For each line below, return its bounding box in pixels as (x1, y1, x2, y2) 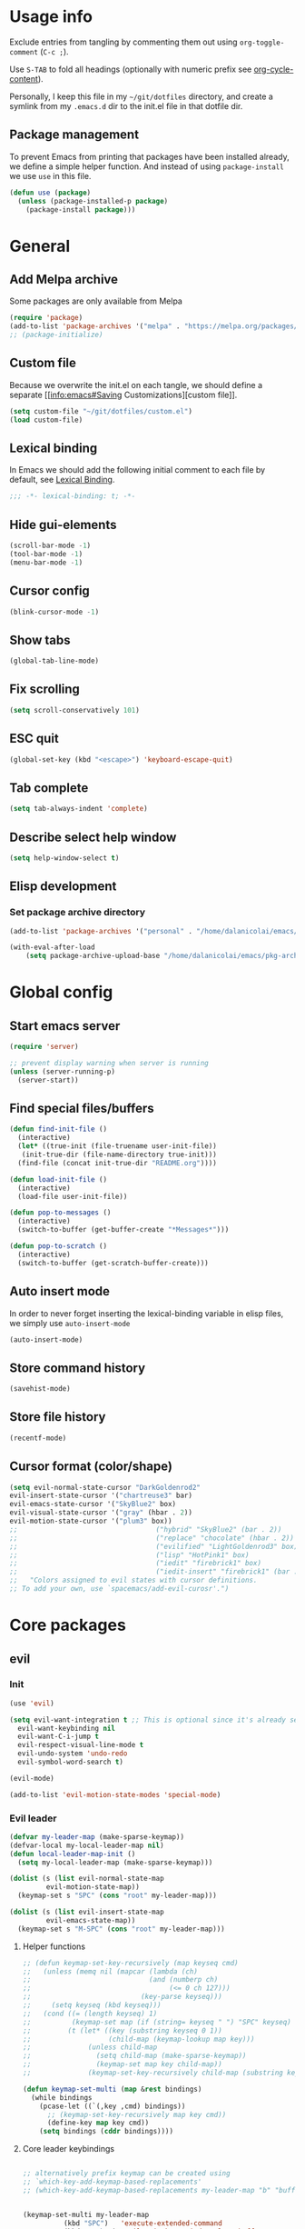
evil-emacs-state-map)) (45, 1915, 136, 1924)
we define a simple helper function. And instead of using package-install (9, 161, 284, 172)
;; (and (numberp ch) (22, 1975, 219, 1984)
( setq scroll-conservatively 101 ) (9, 705, 141, 715)
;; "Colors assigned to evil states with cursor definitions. (9, 1575, 258, 1585)
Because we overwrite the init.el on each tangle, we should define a (9, 379, 263, 390)
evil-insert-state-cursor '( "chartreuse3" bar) (9, 1491, 193, 1501)
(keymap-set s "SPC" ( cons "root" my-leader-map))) (17, 1891, 218, 1901)
